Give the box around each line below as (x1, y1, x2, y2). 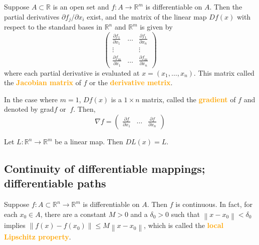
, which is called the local (144, 220, 223, 230)
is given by (140, 22, 173, 32)
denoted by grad (4, 104, 54, 114)
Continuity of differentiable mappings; (4, 161, 205, 176)
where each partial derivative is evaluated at (4, 67, 140, 78)
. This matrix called (193, 67, 254, 78)
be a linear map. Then (55, 136, 123, 147)
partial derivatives (4, 11, 60, 22)
